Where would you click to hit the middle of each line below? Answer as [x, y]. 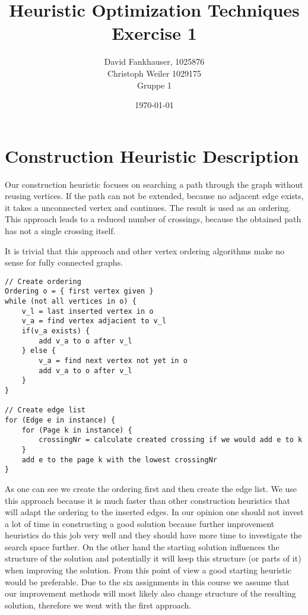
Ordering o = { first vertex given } [79, 291]
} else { [39, 351]
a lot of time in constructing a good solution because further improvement [140, 523]
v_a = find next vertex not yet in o [113, 361]
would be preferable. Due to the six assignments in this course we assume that [147, 581]
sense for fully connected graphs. [64, 262]
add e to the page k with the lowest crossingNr [119, 460]
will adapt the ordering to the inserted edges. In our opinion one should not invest [154, 512]
